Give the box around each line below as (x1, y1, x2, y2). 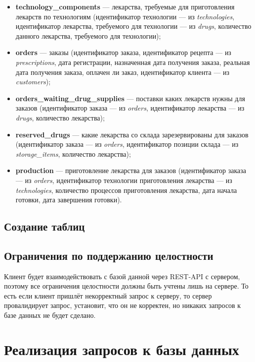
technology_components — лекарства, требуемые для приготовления (15, 1, 235, 11)
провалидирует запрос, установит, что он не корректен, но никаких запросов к (4, 300, 241, 310)
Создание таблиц (4, 219, 85, 234)
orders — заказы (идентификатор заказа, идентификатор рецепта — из (15, 47, 231, 58)
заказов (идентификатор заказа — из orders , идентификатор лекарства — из (15, 103, 245, 113)
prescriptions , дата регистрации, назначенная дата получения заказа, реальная (15, 57, 250, 67)
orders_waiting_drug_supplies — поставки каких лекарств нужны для (15, 93, 245, 103)
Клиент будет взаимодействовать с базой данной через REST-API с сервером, (4, 271, 240, 281)
